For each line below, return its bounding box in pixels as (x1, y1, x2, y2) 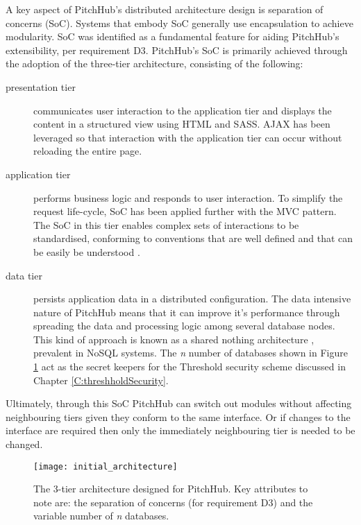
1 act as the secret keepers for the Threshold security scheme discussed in (33, 359, 346, 374)
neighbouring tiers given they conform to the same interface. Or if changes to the (6, 409, 351, 424)
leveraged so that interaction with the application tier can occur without (33, 130, 342, 144)
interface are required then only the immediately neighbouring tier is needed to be (6, 423, 355, 438)
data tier (6, 268, 42, 282)
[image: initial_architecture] (33, 461, 178, 472)
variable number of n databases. (33, 508, 169, 523)
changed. (6, 437, 43, 451)
